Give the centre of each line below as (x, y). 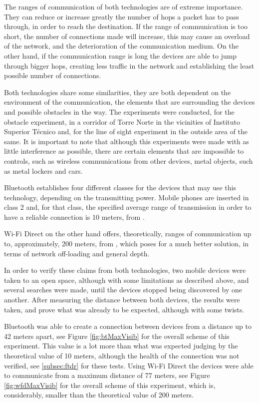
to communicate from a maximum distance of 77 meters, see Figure (107, 375)
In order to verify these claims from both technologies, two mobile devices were (125, 270)
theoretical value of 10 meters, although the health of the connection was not (122, 355)
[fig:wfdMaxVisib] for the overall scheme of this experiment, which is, (110, 385)
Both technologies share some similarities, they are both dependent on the (118, 92)
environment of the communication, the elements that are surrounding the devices (129, 102)
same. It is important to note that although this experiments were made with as (127, 141)
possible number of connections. (53, 75)
